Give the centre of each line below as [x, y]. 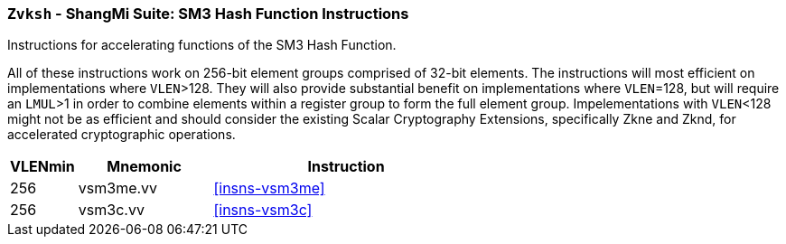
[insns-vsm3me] [269, 188]
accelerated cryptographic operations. [122, 135]
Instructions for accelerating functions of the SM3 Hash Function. [202, 45]
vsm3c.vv [111, 210]
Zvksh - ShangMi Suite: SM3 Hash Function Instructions [208, 14]
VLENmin [42, 167]
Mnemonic [144, 167]
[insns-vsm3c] [263, 210]
